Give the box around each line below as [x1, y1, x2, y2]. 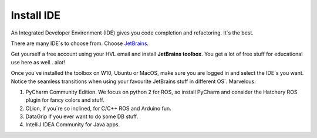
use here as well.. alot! [11, 58, 65, 65]
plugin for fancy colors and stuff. [25, 96, 105, 103]
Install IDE [11, 9, 61, 22]
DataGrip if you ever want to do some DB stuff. [25, 113, 139, 120]
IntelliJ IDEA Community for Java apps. [25, 121, 120, 128]
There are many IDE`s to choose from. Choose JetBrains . [11, 40, 149, 47]
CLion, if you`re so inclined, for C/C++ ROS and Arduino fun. [25, 105, 171, 112]
